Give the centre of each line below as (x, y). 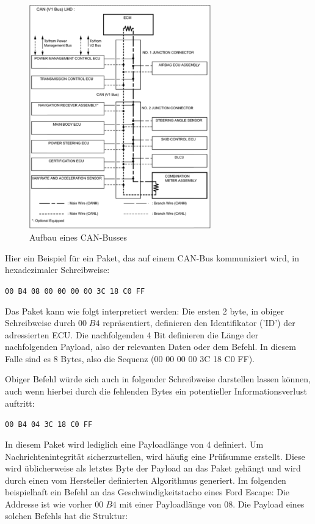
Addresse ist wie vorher (49, 504)
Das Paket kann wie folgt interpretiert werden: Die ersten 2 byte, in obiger (145, 311)
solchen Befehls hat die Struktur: (67, 516)
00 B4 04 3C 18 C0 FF (49, 425)
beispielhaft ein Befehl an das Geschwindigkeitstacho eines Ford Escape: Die (147, 492)
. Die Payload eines (269, 504)
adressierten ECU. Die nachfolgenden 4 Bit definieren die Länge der (132, 334)
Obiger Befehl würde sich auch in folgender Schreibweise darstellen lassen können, (158, 379)
